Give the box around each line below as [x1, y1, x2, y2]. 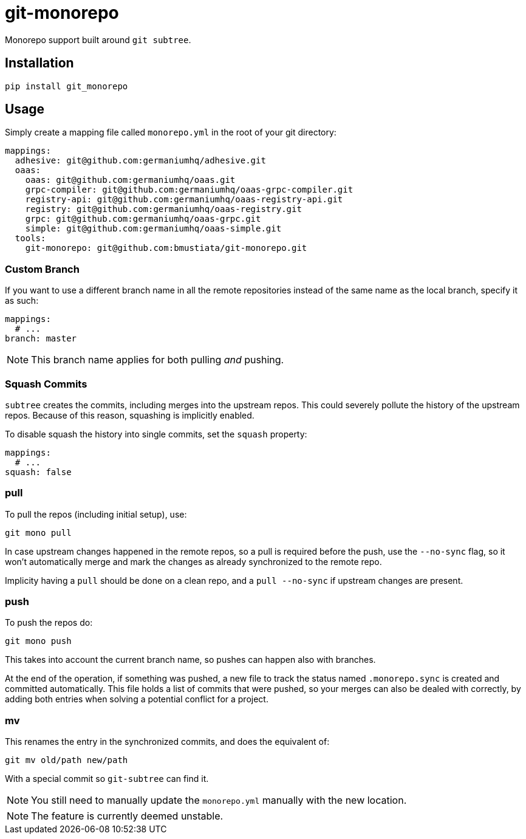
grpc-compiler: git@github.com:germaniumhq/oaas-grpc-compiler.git [25, 185, 354, 195]
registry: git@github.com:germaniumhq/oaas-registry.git [25, 204, 302, 214]
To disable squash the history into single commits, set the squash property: [5, 428, 307, 439]
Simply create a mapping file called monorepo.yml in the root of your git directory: [5, 127, 336, 138]
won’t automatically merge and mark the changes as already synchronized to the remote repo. [5, 556, 382, 567]
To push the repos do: [5, 617, 93, 628]
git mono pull [5, 527, 72, 538]
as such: [5, 295, 39, 306]
